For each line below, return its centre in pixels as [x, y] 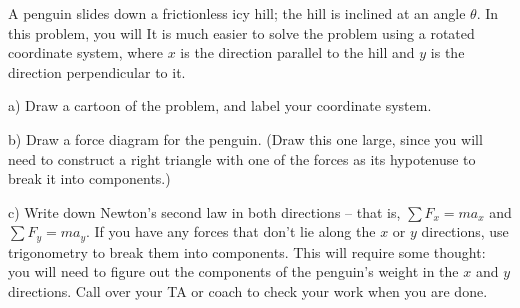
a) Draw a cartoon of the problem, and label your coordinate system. [220, 105]
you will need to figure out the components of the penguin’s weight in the [233, 271]
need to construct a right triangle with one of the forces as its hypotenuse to [242, 158]
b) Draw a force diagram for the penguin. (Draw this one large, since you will [245, 138]
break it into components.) [89, 178]
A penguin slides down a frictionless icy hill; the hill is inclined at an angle [237, 13]
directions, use [465, 231]
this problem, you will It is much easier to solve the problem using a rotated [241, 32]
